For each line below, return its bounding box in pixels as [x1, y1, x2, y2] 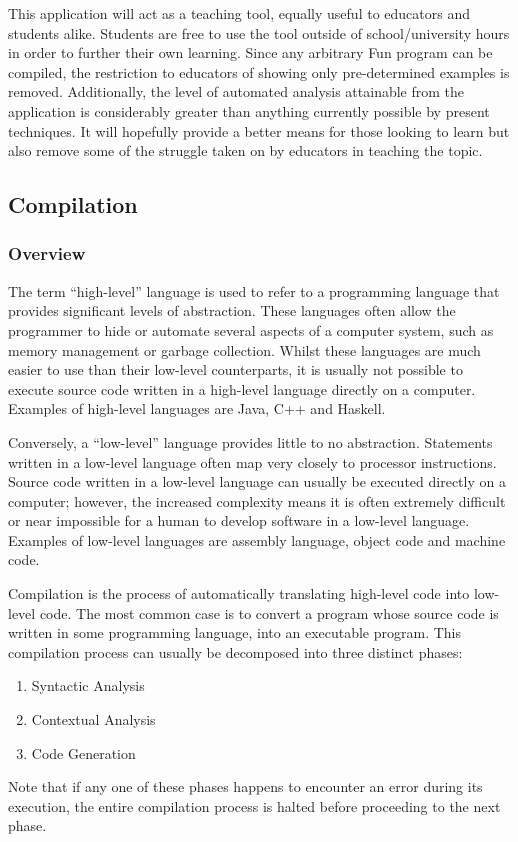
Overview [8, 241, 86, 266]
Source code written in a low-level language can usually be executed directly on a [8, 471, 506, 492]
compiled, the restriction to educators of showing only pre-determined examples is [8, 61, 510, 82]
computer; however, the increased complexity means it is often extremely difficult [8, 490, 506, 511]
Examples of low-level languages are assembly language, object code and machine [8, 529, 506, 550]
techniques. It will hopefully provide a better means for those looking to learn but [8, 120, 510, 141]
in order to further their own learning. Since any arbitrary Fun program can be [8, 42, 493, 63]
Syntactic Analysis [31, 675, 145, 696]
